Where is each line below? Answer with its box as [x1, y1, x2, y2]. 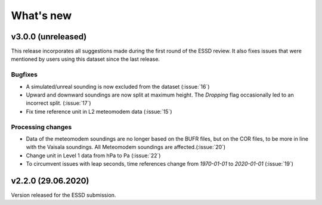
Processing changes [11, 123, 72, 131]
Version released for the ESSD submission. [11, 191, 116, 198]
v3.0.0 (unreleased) [11, 32, 87, 42]
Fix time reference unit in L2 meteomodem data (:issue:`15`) [26, 108, 172, 115]
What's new [11, 9, 72, 22]
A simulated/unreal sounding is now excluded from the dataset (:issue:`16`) [26, 83, 210, 90]
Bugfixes [11, 70, 38, 79]
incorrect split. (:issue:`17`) [26, 100, 92, 107]
